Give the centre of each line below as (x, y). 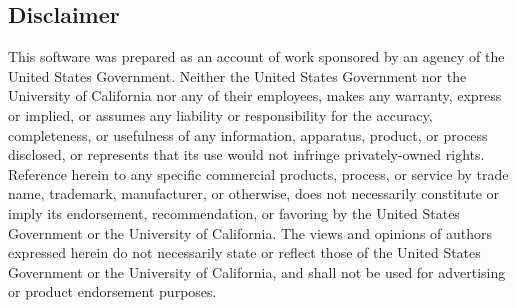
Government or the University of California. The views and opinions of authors (250, 232)
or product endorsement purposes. (112, 291)
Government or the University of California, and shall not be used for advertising (257, 271)
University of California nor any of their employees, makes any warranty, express (255, 95)
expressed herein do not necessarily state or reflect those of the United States (244, 252)
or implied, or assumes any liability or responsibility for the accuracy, (220, 114)
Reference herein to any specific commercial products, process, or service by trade (258, 173)
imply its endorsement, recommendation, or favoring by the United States (234, 212)
